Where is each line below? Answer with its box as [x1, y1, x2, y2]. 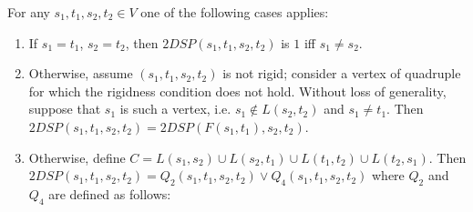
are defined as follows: [48, 184, 171, 203]
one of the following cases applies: [140, 3, 329, 21]
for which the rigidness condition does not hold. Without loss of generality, [28, 81, 447, 100]
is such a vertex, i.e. [119, 99, 231, 118]
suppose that [28, 99, 101, 118]
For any [7, 3, 50, 21]
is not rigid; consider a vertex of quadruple [222, 64, 461, 83]
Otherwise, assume [28, 64, 133, 83]
